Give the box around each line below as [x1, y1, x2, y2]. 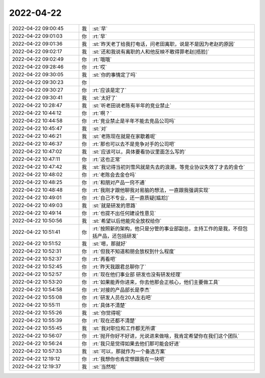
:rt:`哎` [92, 63, 107, 70]
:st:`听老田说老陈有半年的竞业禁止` [92, 102, 172, 109]
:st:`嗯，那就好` [92, 240, 128, 247]
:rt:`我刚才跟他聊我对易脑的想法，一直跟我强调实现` [92, 187, 211, 193]
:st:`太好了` [92, 94, 118, 101]
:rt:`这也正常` [92, 156, 122, 162]
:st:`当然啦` [92, 363, 118, 370]
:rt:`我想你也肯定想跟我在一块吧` [92, 355, 166, 362]
